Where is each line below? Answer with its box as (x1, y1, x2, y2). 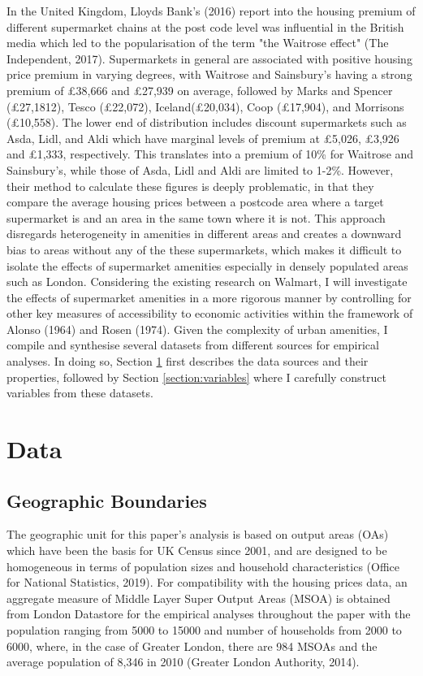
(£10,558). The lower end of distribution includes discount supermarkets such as (6, 114, 407, 131)
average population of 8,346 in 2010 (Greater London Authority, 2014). (6, 653, 360, 670)
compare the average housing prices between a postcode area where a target (6, 193, 384, 210)
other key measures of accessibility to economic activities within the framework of (6, 305, 413, 322)
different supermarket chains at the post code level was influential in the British (6, 18, 404, 35)
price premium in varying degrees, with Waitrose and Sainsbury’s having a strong (6, 66, 412, 83)
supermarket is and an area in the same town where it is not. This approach (6, 209, 386, 226)
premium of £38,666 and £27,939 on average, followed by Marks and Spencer (6, 81, 393, 98)
